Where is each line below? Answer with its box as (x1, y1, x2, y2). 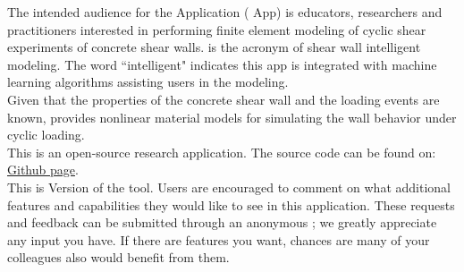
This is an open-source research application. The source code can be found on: (7, 142, 436, 161)
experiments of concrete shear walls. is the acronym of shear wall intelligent (7, 38, 421, 56)
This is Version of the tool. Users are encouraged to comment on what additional (7, 177, 451, 196)
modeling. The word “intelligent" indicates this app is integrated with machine (7, 55, 437, 73)
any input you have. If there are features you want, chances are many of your (7, 230, 430, 249)
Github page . (7, 160, 79, 179)
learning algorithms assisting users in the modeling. (7, 72, 289, 91)
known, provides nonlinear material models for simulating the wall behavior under (7, 107, 457, 126)
